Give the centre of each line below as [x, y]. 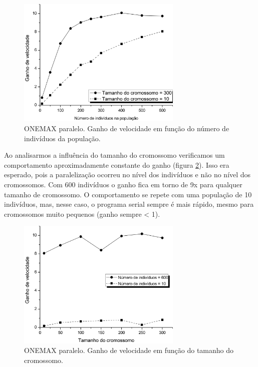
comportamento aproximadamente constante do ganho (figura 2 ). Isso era [117, 164]
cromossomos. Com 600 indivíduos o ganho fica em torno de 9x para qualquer [123, 185]
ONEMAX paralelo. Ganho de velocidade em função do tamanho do [129, 350]
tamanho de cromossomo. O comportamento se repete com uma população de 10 [128, 194]
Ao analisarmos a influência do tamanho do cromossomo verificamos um [114, 155]
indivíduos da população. [62, 138]
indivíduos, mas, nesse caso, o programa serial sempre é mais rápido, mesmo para [129, 204]
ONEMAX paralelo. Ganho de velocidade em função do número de [127, 128]
